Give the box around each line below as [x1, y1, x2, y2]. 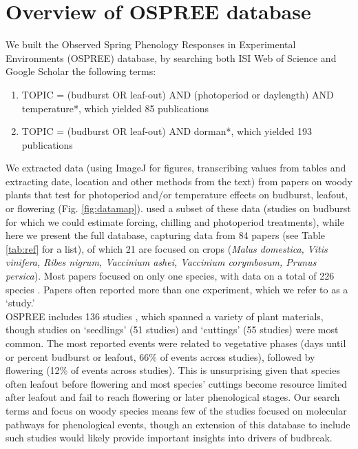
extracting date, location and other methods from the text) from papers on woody [6, 174, 352, 188]
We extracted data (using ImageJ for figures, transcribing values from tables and [6, 160, 346, 175]
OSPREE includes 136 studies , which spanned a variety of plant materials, [6, 309, 324, 323]
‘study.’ [6, 295, 35, 310]
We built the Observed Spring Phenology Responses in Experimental [6, 37, 296, 52]
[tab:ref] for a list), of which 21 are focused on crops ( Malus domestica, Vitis [6, 241, 328, 255]
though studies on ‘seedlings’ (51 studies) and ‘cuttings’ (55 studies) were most [6, 322, 339, 337]
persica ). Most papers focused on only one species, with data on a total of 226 [6, 269, 335, 283]
